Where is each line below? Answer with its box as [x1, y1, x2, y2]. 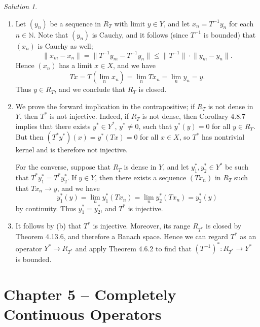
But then [15, 132, 44, 142]
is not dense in [208, 101, 253, 111]
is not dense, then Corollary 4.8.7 [142, 111, 246, 121]
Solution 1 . [4, 1, 38, 11]
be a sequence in [50, 18, 101, 28]
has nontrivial [201, 132, 245, 142]
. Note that [33, 29, 68, 40]
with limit [114, 18, 145, 28]
